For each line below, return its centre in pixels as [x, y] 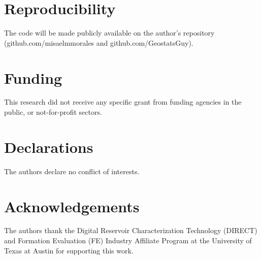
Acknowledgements [72, 206]
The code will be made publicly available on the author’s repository [109, 33]
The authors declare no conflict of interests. [72, 171]
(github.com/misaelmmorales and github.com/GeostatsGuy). [99, 42]
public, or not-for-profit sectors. [53, 112]
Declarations [49, 147]
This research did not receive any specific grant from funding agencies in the [123, 102]
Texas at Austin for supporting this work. [69, 250]
